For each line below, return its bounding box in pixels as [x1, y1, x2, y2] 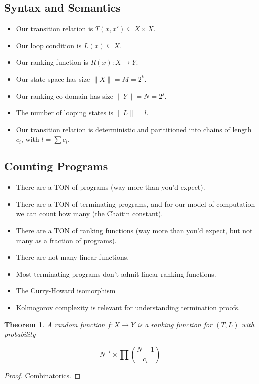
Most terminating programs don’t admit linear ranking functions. [16, 268, 216, 279]
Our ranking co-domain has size [16, 90, 114, 101]
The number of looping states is [16, 107, 114, 118]
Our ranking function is [16, 57, 88, 67]
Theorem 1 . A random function [4, 319, 105, 329]
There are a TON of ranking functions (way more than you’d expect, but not [16, 225, 253, 235]
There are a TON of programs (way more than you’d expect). [16, 182, 205, 192]
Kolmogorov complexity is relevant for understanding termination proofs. [16, 302, 240, 312]
